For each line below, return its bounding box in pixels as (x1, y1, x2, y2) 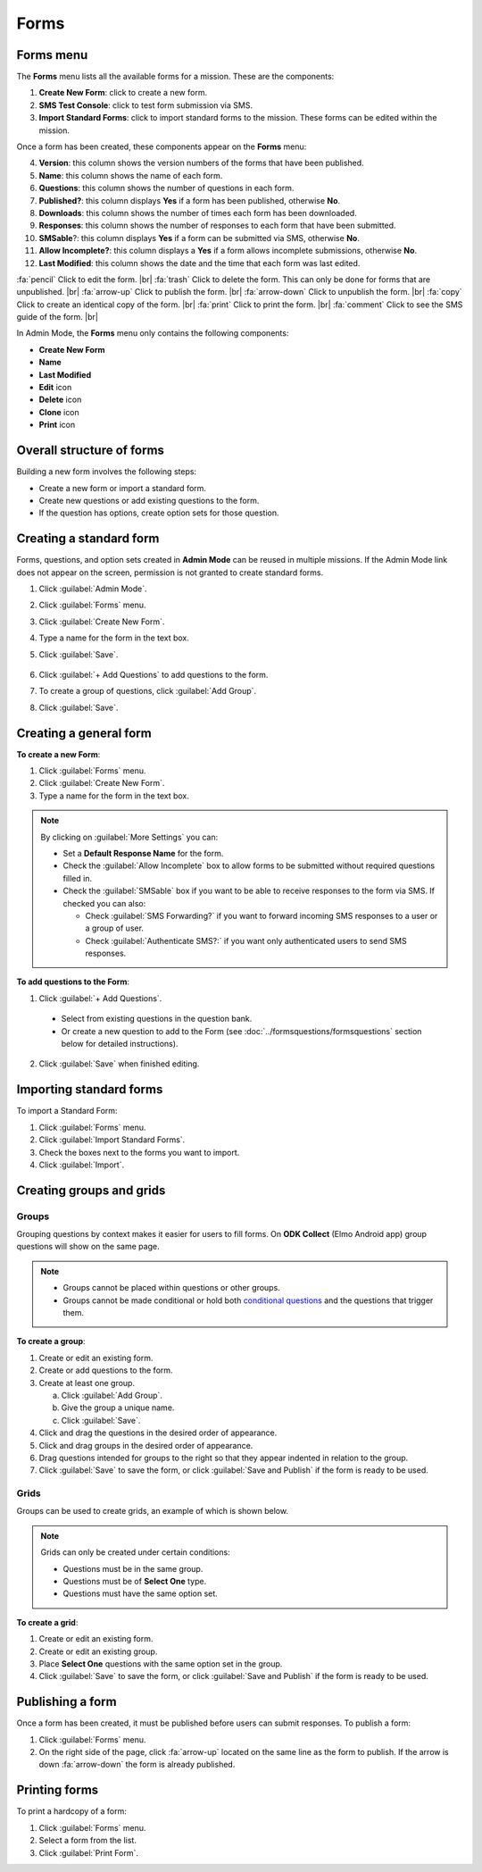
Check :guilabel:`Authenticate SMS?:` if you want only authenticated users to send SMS (85, 935, 407, 946)
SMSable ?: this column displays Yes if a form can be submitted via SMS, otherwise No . (38, 232, 361, 243)
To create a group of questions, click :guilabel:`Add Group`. (38, 686, 257, 697)
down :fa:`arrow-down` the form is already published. (38, 1759, 236, 1770)
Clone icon (38, 406, 79, 417)
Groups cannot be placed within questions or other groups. (62, 1283, 280, 1293)
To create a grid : (16, 1617, 79, 1627)
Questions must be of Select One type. (62, 1576, 207, 1587)
